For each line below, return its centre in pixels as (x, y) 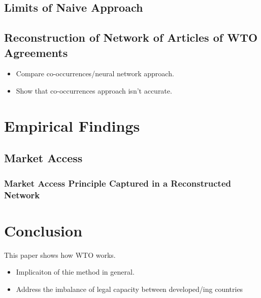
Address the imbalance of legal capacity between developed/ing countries (129, 289)
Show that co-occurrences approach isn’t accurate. (94, 90)
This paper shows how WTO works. (60, 255)
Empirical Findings (72, 125)
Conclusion (43, 230)
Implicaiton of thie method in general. (75, 272)
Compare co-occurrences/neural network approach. (95, 73)
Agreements (36, 52)
